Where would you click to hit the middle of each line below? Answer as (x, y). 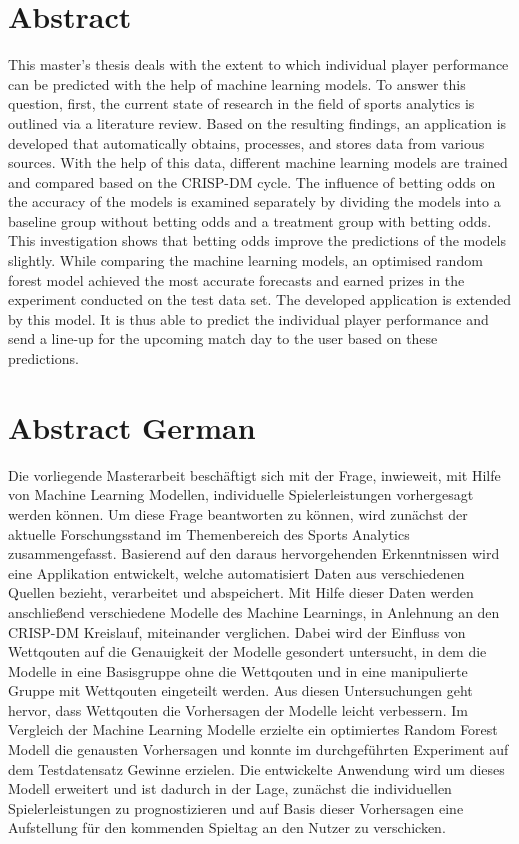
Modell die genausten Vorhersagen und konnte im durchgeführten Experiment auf (258, 749)
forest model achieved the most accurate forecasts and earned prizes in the (236, 279)
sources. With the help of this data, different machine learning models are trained (258, 162)
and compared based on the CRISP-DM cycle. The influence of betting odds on (252, 181)
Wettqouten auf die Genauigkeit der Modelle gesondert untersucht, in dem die (247, 651)
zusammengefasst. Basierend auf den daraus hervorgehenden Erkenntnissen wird (254, 553)
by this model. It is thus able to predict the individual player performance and (248, 318)
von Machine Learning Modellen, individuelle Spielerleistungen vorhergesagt (241, 494)
